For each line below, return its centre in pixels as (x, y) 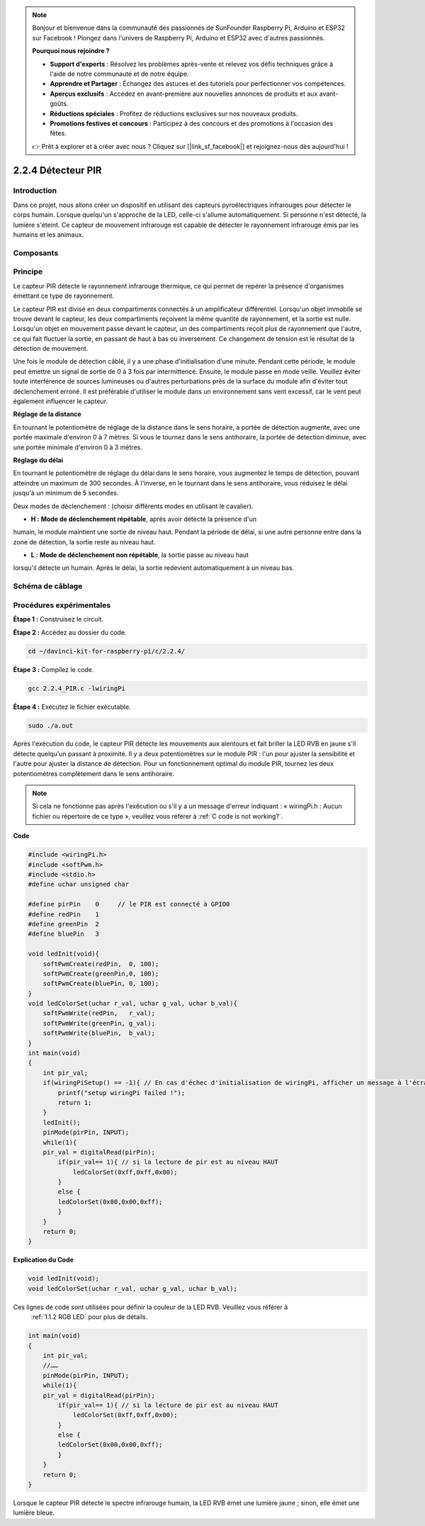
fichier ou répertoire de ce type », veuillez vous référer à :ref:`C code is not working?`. (158, 816)
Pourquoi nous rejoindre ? (71, 51)
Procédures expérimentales (62, 605)
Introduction (35, 191)
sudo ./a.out (51, 725)
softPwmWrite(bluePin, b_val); (99, 1033)
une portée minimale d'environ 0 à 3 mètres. (78, 447)
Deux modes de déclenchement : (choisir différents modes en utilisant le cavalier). (133, 506)
